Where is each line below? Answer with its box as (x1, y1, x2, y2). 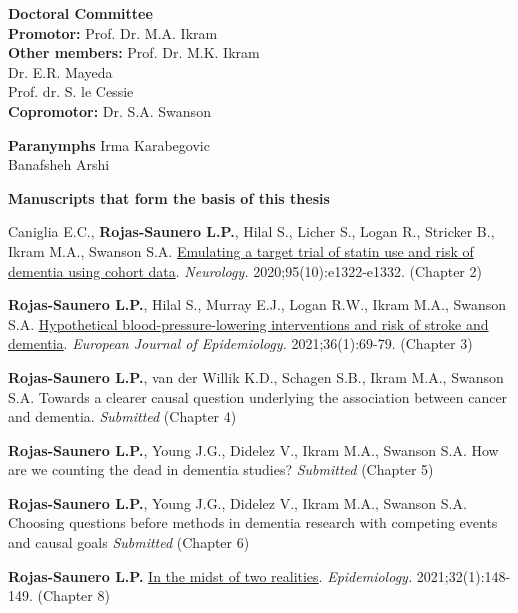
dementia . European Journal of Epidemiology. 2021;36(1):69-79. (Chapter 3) (8, 333, 473, 354)
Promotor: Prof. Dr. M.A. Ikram (8, 22, 218, 43)
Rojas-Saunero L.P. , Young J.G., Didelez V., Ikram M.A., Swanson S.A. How (8, 439, 499, 460)
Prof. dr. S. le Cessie (8, 81, 134, 102)
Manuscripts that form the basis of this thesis (8, 187, 330, 208)
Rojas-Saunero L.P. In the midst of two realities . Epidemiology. (8, 565, 413, 586)
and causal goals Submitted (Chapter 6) (8, 532, 250, 553)
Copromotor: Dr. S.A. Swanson (8, 100, 211, 121)
